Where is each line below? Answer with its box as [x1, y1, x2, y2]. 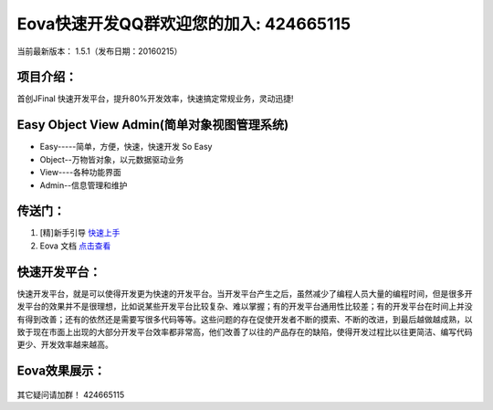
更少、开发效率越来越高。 [16, 339, 113, 351]
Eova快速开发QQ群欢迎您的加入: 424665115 [16, 14, 351, 34]
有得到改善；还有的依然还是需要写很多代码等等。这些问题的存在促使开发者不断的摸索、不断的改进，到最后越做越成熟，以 [16, 313, 473, 324]
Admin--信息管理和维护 [39, 179, 128, 191]
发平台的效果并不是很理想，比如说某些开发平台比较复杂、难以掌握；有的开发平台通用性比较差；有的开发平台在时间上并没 [16, 301, 473, 312]
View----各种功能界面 [39, 167, 122, 178]
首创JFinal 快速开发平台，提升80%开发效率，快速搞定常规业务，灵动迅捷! [16, 93, 294, 104]
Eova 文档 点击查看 [39, 240, 111, 251]
